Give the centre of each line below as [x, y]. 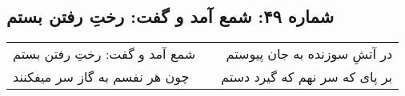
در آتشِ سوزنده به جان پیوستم [309, 54]
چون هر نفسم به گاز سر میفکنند [101, 77]
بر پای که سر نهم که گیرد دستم [307, 77]
